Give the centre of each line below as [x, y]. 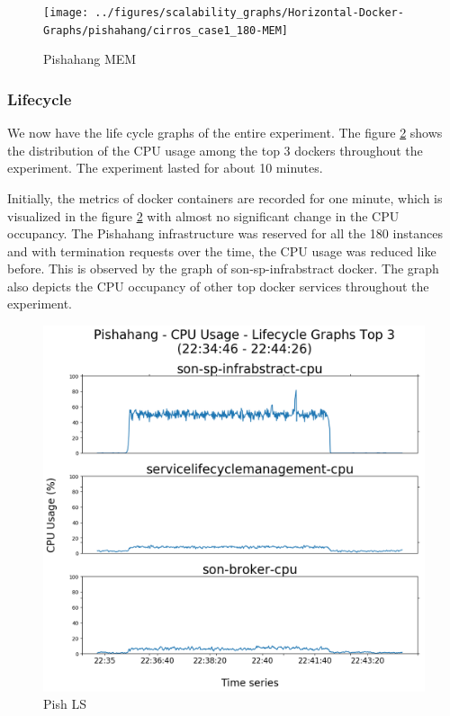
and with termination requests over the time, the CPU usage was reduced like [222, 251]
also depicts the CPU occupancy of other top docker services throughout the [218, 286]
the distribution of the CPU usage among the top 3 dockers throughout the [215, 150]
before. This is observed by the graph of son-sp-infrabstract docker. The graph [223, 268]
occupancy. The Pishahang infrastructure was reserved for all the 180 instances [225, 233]
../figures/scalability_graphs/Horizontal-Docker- [249, 13]
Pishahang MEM [90, 59]
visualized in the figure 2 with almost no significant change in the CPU [203, 215]
